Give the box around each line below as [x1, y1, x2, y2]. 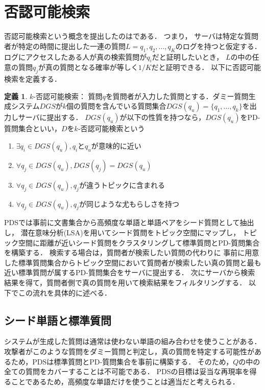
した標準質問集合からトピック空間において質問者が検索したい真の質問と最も [4, 257, 261, 267]
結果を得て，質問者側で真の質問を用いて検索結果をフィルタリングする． [4, 277, 247, 288]
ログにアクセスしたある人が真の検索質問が [4, 51, 147, 62]
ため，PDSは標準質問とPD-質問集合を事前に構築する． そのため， [11, 356, 233, 367]
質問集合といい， [4, 123, 61, 134]
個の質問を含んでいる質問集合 [66, 101, 166, 111]
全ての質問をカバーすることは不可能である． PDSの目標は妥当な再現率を [4, 366, 250, 377]
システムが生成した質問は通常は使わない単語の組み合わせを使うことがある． [4, 336, 261, 347]
